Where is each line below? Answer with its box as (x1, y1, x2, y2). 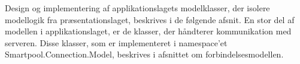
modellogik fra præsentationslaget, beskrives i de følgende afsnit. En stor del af (5, 13, 295, 25)
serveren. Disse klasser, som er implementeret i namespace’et (5, 36, 228, 49)
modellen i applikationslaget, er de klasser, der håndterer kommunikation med (5, 25, 292, 37)
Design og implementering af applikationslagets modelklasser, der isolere (5, 2, 270, 14)
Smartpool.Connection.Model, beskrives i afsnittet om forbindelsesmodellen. (5, 48, 284, 60)
